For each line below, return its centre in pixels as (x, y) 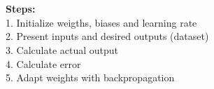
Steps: (21, 9)
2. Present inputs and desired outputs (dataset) (107, 36)
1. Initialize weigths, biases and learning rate (101, 22)
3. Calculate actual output (62, 49)
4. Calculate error (43, 63)
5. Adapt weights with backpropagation (90, 77)
